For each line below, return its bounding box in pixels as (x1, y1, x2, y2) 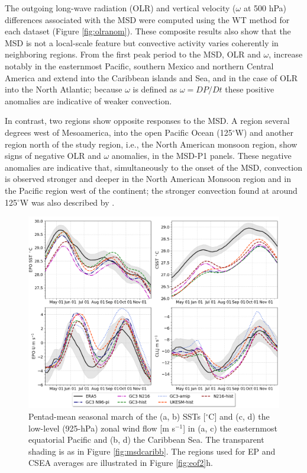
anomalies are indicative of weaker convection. (5, 94, 172, 107)
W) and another (235, 126, 293, 138)
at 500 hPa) (243, 2, 287, 14)
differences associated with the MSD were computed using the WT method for (5, 13, 290, 25)
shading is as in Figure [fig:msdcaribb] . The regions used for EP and (28, 445, 276, 457)
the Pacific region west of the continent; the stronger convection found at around (5, 184, 298, 196)
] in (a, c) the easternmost (183, 421, 277, 434)
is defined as (133, 83, 177, 95)
